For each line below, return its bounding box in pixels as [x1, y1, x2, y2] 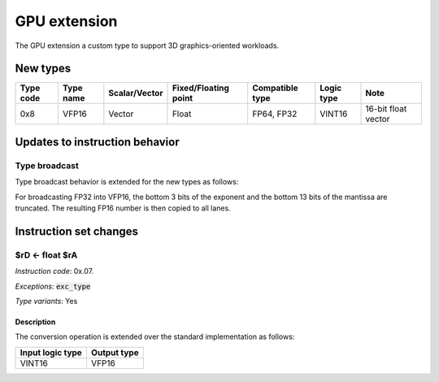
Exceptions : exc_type [15, 281, 91, 291]
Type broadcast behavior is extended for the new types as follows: [15, 177, 239, 187]
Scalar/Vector [108, 88, 163, 99]
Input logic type [20, 346, 83, 358]
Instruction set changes [15, 224, 138, 238]
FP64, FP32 [252, 108, 298, 119]
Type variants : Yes [15, 296, 78, 306]
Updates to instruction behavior [15, 135, 180, 149]
